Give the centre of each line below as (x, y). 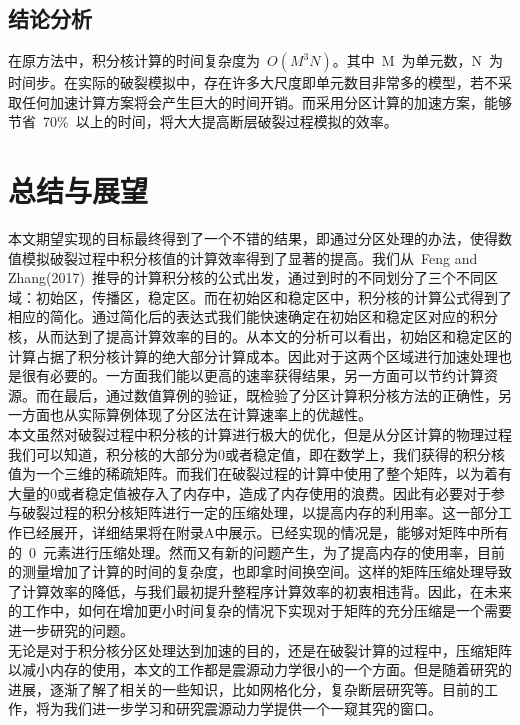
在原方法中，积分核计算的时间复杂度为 (134, 60)
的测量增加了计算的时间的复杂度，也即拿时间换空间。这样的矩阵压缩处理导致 (260, 571)
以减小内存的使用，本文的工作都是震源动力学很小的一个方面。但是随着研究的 (260, 669)
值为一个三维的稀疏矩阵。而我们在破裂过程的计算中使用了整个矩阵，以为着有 (260, 473)
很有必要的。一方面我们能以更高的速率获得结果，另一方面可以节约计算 (252, 375)
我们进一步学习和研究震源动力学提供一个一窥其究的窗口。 (252, 708)
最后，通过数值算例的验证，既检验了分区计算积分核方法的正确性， (280, 394)
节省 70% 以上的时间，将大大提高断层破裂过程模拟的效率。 (203, 121)
